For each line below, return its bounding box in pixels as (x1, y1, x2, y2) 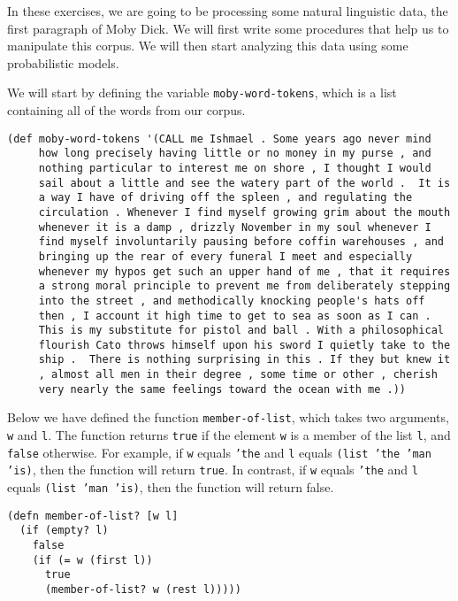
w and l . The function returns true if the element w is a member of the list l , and (7, 426, 451, 444)
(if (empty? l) (19, 524, 109, 537)
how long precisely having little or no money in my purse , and (38, 147, 431, 160)
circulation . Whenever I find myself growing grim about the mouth (38, 205, 451, 219)
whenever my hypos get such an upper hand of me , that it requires (38, 265, 451, 278)
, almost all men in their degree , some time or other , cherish (38, 368, 438, 381)
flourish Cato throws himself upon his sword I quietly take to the (38, 338, 451, 351)
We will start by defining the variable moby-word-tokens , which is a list (7, 83, 397, 102)
